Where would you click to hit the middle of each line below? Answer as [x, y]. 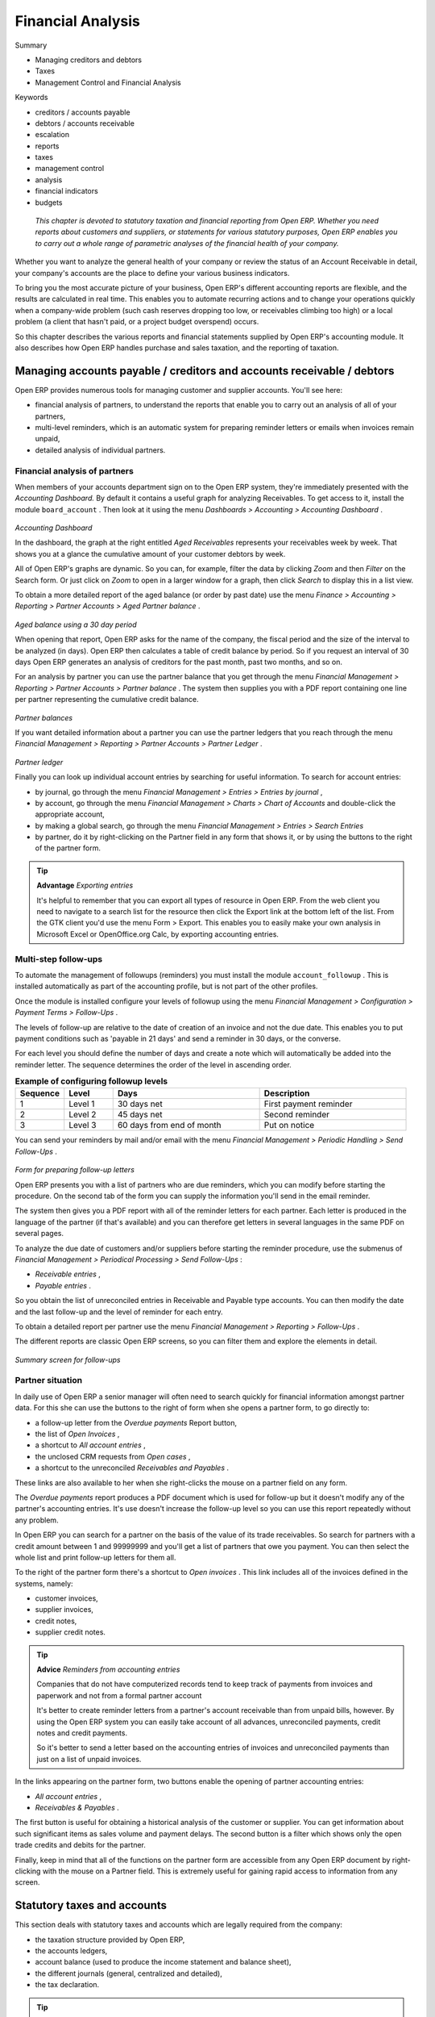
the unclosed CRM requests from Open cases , [113, 1456]
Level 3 [83, 1125]
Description [287, 1093]
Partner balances [43, 717]
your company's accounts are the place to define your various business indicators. [152, 273]
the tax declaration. [67, 1985]
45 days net [140, 1115]
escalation [52, 135]
